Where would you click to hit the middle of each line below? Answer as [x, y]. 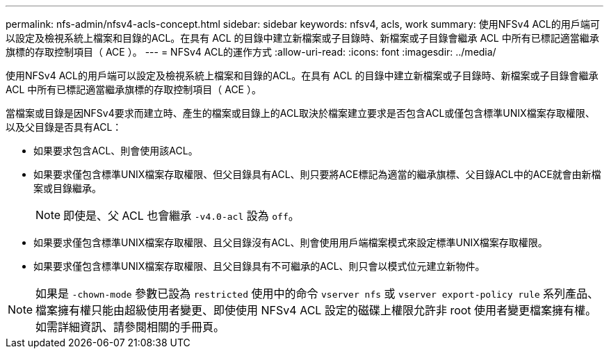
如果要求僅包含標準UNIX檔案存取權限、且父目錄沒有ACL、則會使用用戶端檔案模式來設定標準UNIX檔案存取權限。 [291, 242]
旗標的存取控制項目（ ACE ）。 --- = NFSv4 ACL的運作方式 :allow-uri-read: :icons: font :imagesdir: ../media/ [251, 52]
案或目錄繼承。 [67, 188]
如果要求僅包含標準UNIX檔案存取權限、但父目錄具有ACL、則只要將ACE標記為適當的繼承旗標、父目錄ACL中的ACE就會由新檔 [317, 174]
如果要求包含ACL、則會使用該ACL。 [116, 151]
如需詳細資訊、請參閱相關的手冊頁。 [130, 327]
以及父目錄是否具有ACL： [64, 127]
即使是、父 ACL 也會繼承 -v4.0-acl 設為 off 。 [181, 216]
